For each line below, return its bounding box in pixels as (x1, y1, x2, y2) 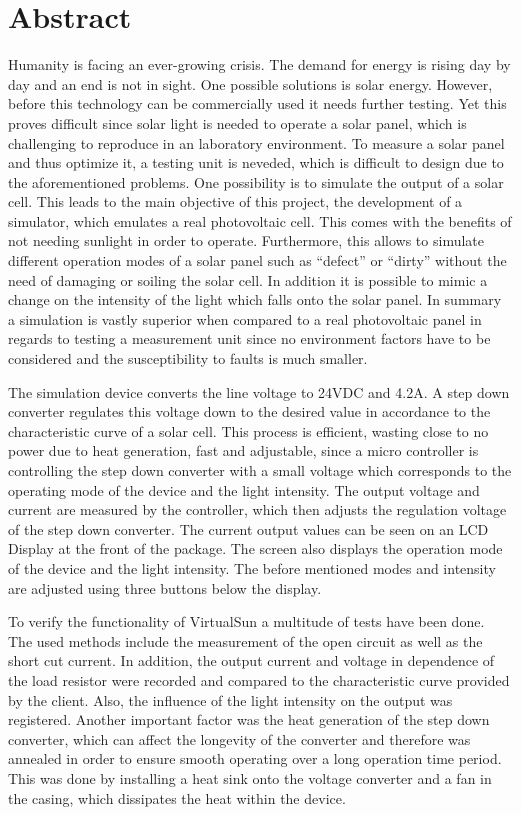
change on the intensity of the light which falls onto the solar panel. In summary (8, 289, 502, 310)
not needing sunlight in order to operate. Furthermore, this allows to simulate (8, 230, 484, 251)
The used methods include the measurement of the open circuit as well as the (8, 630, 483, 651)
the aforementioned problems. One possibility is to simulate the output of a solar (8, 171, 504, 192)
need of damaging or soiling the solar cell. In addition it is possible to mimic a (8, 269, 488, 290)
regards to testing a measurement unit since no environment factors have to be (8, 328, 491, 349)
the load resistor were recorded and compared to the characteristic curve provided (8, 669, 510, 690)
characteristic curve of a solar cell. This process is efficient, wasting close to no (8, 420, 489, 441)
